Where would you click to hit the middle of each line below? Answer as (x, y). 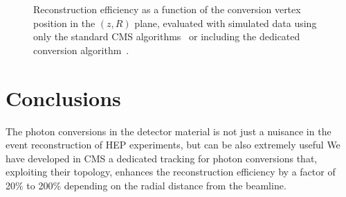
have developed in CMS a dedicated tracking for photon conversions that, (162, 158)
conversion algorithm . (81, 50)
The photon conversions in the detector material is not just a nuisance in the (169, 131)
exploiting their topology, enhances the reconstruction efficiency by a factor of (171, 172)
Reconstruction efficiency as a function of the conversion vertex (167, 9)
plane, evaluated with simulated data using (226, 23)
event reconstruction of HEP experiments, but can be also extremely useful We (173, 145)
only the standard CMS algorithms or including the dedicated (167, 36)
